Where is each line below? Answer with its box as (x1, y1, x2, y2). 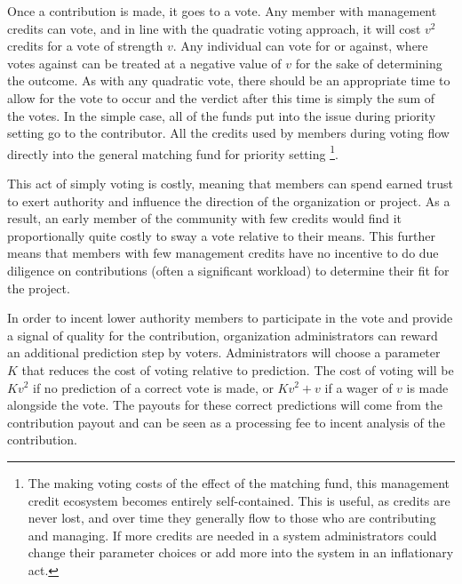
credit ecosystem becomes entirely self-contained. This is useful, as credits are (28, 491, 450, 509)
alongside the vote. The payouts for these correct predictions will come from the (7, 396, 443, 414)
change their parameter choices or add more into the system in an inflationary (28, 543, 454, 562)
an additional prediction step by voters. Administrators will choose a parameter (7, 343, 441, 362)
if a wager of (324, 378, 393, 396)
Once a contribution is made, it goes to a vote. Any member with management (7, 2, 437, 20)
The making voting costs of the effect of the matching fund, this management (28, 473, 450, 492)
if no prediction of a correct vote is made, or (33, 378, 274, 396)
